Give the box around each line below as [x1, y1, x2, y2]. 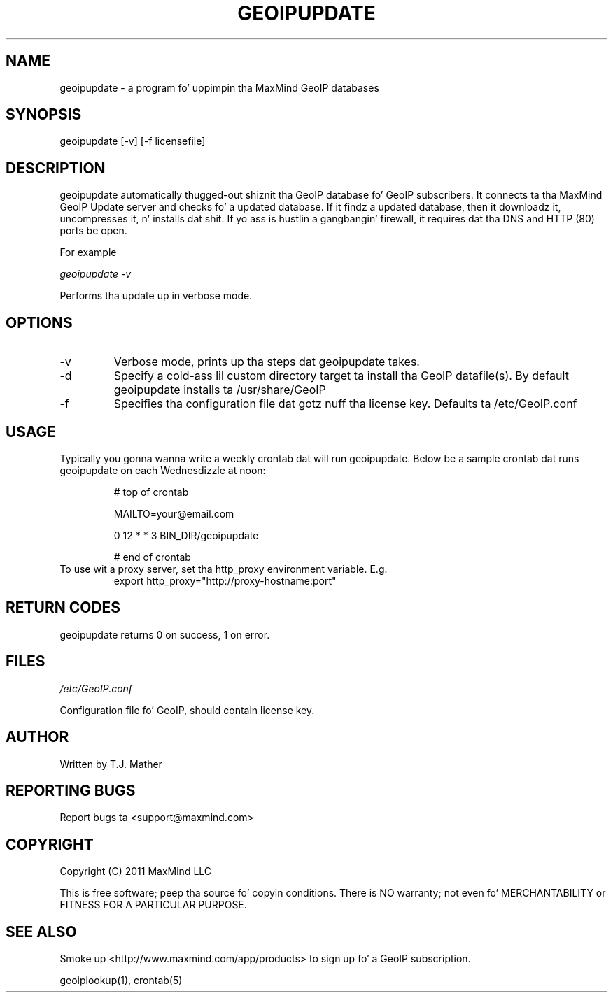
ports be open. [59, 224, 127, 237]
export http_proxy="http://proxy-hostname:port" [113, 574, 337, 587]
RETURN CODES [6, 599, 121, 617]
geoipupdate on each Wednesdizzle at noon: [59, 464, 266, 476]
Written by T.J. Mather [59, 757, 162, 770]
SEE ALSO [6, 922, 77, 941]
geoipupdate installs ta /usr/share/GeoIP [113, 383, 326, 397]
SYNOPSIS [6, 106, 82, 124]
